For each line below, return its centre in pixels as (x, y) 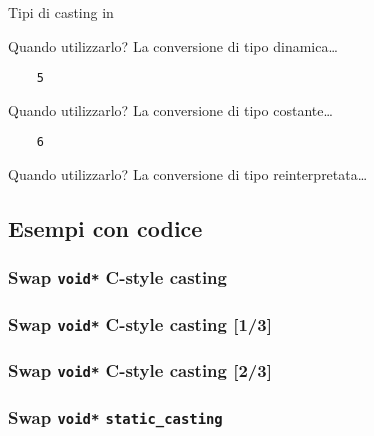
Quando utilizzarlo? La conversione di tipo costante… (170, 109)
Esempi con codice (105, 228)
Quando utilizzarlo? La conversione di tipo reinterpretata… (188, 174)
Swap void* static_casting (115, 416)
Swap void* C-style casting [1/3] (140, 323)
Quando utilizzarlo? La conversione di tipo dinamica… (173, 45)
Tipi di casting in (61, 12)
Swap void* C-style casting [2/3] (140, 370)
